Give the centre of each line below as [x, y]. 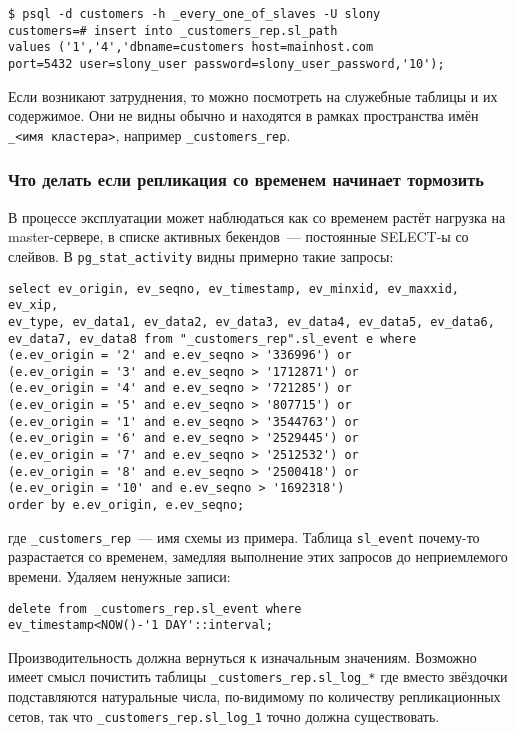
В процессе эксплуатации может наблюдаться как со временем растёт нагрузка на [257, 216]
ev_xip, [33, 305]
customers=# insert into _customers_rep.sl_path [173, 30]
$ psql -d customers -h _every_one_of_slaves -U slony [194, 14]
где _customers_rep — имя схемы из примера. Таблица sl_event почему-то [244, 536]
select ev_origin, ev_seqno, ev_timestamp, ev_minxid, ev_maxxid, [234, 288]
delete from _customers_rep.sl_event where [155, 608]
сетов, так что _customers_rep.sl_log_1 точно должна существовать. [224, 715]
